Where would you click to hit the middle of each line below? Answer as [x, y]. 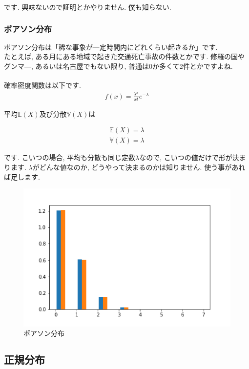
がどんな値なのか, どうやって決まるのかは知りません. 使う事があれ [139, 167]
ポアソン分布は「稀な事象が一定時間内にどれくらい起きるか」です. [111, 47]
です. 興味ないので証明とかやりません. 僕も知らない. [88, 7]
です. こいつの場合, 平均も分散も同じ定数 [70, 157]
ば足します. [22, 176]
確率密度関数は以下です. [42, 85]
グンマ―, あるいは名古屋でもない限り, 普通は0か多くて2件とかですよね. [118, 66]
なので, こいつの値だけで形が [186, 157]
